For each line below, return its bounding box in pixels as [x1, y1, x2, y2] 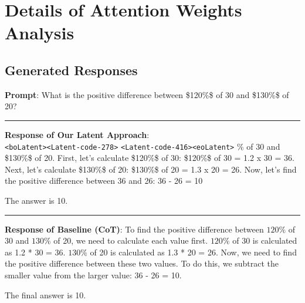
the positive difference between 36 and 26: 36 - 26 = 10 [5, 174, 203, 187]
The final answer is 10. [5, 288, 86, 301]
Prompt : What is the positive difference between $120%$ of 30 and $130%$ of [5, 88, 289, 100]
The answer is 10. [5, 194, 68, 206]
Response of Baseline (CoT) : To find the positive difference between [5, 223, 264, 235]
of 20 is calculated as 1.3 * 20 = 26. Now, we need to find [90, 245, 297, 258]
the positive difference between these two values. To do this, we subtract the [5, 257, 279, 270]
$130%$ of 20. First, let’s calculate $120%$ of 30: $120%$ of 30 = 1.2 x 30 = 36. [5, 151, 294, 164]
